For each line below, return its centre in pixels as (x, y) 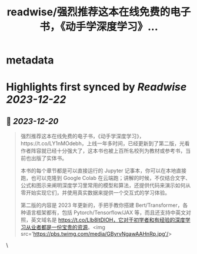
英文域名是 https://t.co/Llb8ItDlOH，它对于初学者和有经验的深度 (108, 220)
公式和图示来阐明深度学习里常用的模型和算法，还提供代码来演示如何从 (106, 185)
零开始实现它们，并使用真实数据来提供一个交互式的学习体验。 (95, 193)
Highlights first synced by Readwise (96, 87)
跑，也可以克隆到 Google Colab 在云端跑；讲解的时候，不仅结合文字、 (106, 178)
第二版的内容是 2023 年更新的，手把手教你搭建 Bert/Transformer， (101, 205)
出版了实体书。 (49, 158)
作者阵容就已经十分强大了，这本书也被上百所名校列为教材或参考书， (103, 151)
